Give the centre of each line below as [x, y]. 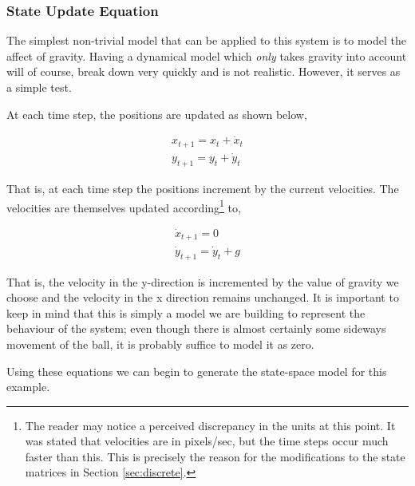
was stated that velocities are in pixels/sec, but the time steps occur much [207, 441]
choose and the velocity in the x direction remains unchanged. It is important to [203, 297]
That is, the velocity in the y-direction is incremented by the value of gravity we [203, 281]
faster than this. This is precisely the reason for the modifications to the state [215, 456]
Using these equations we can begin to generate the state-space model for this [197, 371]
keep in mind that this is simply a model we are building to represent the [186, 312]
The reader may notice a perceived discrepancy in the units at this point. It [210, 425]
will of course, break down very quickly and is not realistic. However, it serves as [204, 71]
